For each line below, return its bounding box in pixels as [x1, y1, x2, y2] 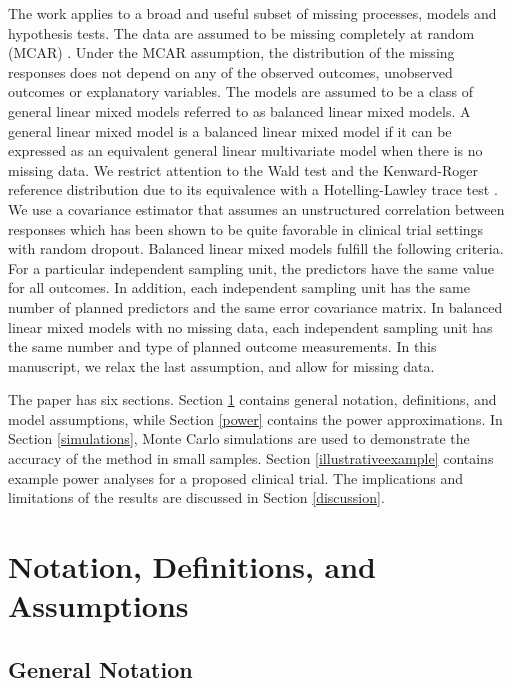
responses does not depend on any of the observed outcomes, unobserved [8, 61, 453, 82]
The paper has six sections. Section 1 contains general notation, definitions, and [8, 389, 497, 410]
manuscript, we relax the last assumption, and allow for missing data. [8, 355, 435, 376]
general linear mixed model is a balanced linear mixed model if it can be [8, 120, 452, 141]
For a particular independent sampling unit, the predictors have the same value [8, 257, 494, 278]
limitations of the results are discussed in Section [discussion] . [8, 487, 385, 508]
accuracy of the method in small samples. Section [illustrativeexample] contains [8, 448, 494, 469]
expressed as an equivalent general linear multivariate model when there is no [8, 140, 483, 161]
